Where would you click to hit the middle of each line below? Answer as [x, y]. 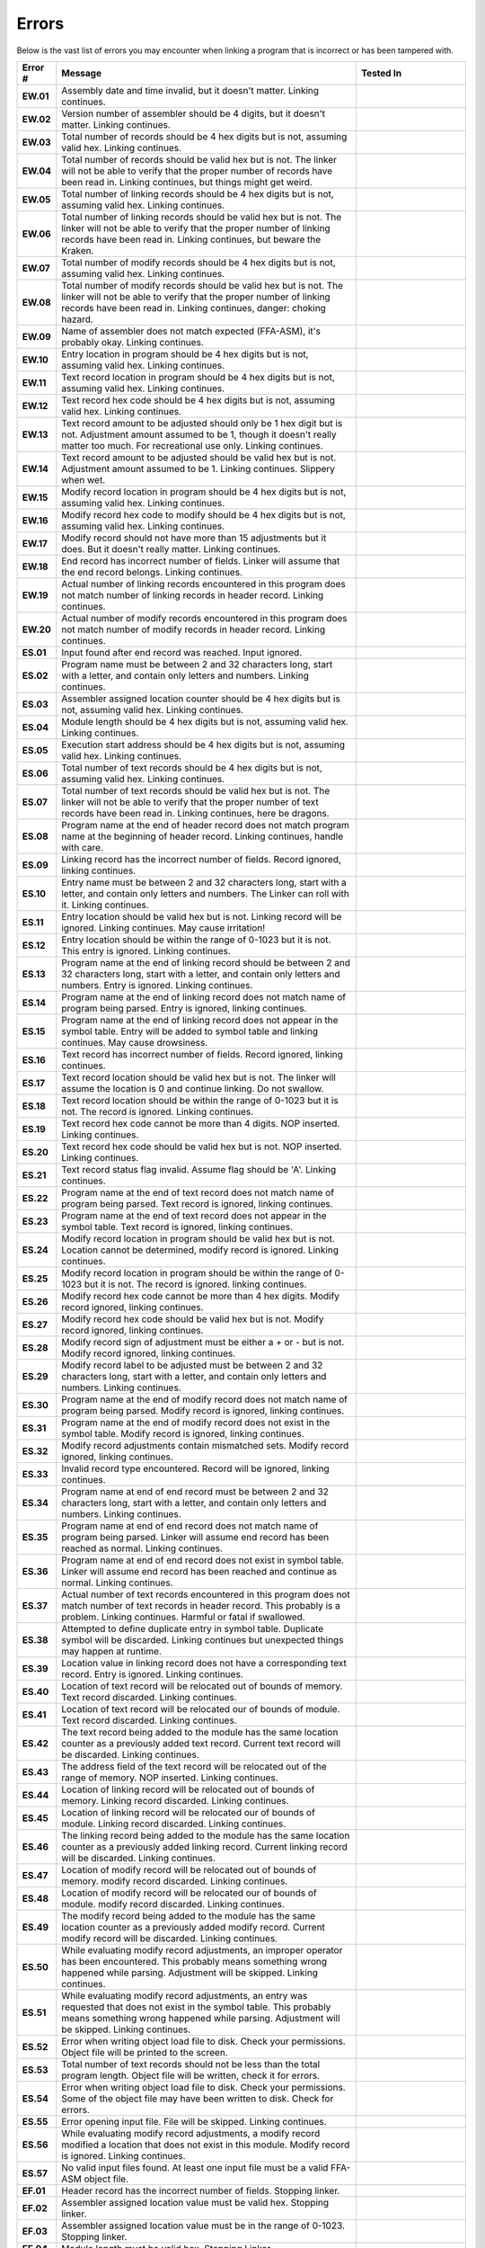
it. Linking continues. [106, 905]
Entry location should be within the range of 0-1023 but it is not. [196, 940]
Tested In [381, 73]
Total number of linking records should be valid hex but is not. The [202, 217]
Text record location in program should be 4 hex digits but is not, [198, 377]
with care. [82, 847]
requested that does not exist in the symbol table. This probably [196, 2007]
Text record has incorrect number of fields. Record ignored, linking [202, 1054]
